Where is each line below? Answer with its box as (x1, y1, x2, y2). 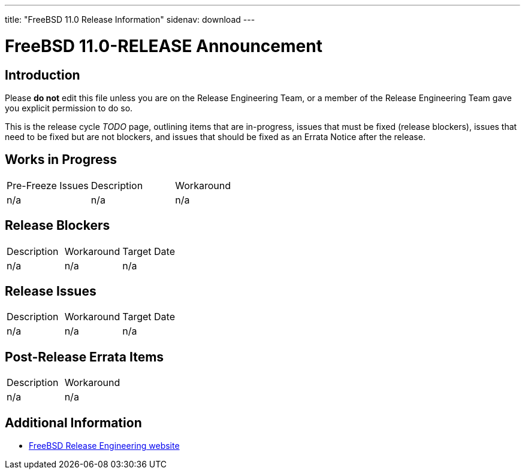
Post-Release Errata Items (5, 349, 164, 364)
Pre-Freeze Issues (7, 179, 89, 192)
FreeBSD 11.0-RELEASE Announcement (5, 35, 322, 56)
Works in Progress (5, 152, 117, 168)
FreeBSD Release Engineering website (29, 440, 180, 451)
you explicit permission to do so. (5, 102, 133, 113)
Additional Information (5, 415, 142, 430)
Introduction (5, 67, 80, 83)
